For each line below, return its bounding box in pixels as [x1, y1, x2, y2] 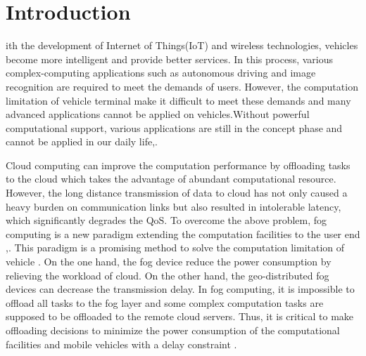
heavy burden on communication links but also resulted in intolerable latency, [6, 199, 341, 213]
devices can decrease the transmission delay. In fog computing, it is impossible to [6, 282, 355, 296]
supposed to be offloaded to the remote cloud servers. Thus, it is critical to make [6, 309, 354, 324]
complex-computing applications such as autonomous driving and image [6, 65, 316, 80]
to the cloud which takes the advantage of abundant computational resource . [6, 171, 336, 186]
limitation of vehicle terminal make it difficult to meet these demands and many [6, 93, 351, 107]
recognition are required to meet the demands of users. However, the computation [6, 79, 358, 93]
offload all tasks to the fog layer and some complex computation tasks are [6, 295, 324, 310]
